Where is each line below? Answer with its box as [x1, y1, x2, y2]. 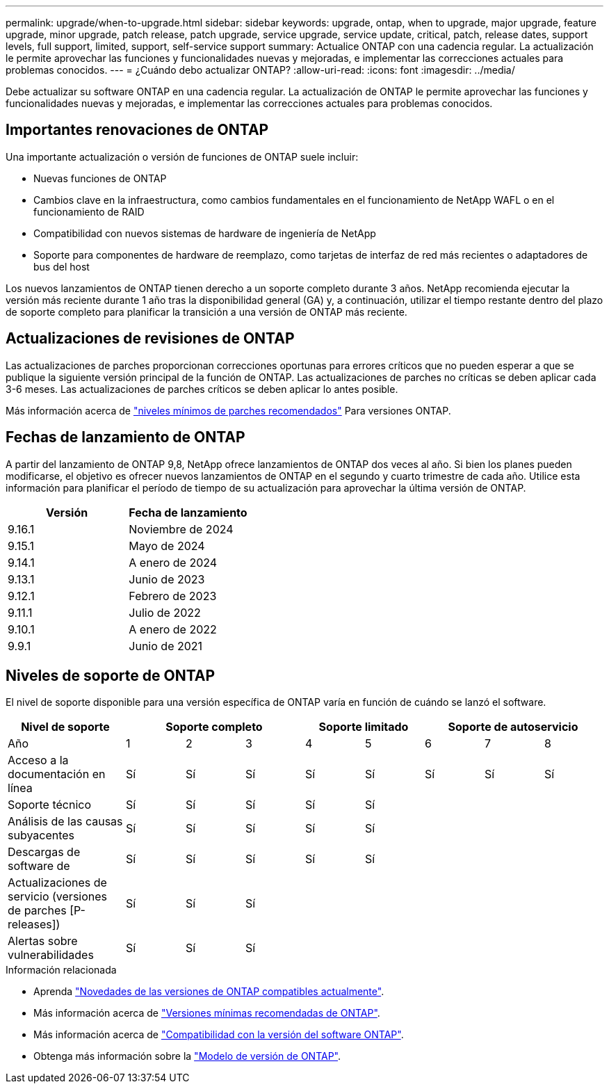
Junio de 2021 [129, 638, 203, 653]
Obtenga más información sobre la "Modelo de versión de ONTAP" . [33, 1050, 341, 1063]
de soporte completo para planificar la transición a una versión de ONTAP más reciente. [6, 305, 407, 318]
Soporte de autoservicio [448, 720, 578, 734]
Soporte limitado [318, 720, 409, 734]
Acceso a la [8, 753, 69, 768]
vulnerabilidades [8, 948, 94, 962]
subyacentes [8, 828, 75, 843]
